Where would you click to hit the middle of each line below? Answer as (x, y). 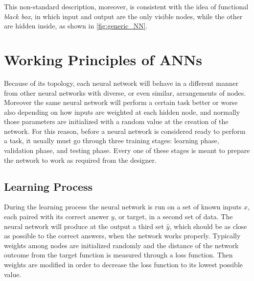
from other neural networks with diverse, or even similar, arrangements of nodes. (125, 92)
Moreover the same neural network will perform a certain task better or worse (121, 102)
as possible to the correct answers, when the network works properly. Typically (122, 236)
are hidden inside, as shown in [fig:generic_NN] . (76, 26)
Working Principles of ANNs (103, 59)
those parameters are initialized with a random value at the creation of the (116, 121)
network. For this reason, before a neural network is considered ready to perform (125, 131)
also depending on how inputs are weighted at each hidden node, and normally (122, 112)
